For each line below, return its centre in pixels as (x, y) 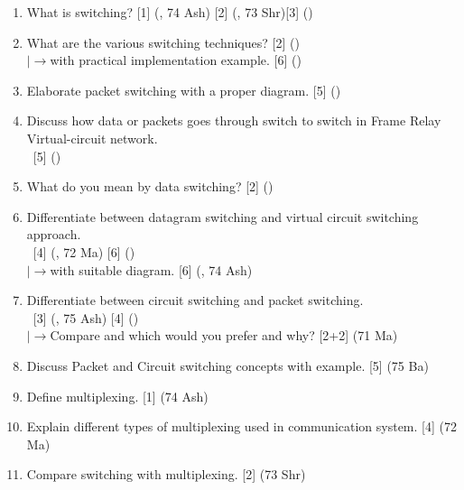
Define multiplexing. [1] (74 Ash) (117, 396)
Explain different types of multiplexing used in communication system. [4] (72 (241, 426)
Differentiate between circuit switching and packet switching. (195, 300)
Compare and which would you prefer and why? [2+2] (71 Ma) (224, 335)
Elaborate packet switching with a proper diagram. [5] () (184, 90)
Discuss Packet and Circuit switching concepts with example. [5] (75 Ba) (227, 365)
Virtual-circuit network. (92, 138)
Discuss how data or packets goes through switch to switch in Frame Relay (234, 120)
